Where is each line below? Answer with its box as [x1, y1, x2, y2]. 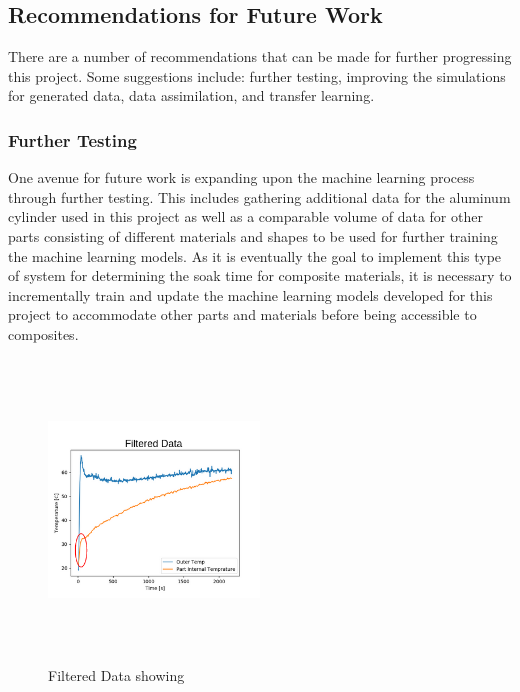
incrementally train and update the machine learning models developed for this [8, 284, 493, 305]
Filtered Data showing [48, 664, 185, 685]
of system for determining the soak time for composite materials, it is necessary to [8, 265, 512, 286]
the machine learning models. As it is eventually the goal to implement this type [8, 245, 502, 266]
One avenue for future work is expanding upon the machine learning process [8, 167, 475, 188]
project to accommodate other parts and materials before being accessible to [8, 304, 477, 325]
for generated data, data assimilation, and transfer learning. [8, 85, 375, 106]
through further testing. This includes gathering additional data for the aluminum [8, 186, 511, 207]
